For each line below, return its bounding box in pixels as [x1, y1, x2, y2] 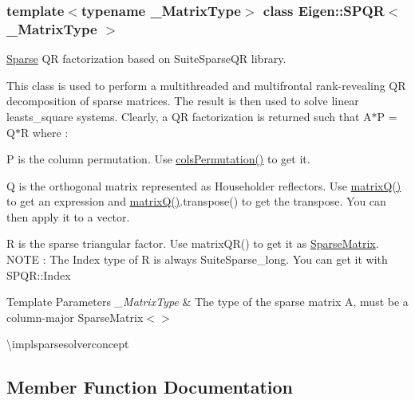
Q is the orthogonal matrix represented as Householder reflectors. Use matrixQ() [6, 177, 401, 194]
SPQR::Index [6, 266, 71, 283]
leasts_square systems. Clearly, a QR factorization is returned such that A [6, 108, 372, 124]
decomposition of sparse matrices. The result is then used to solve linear [6, 92, 359, 109]
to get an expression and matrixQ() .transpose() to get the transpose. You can [6, 193, 386, 210]
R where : [20, 124, 69, 140]
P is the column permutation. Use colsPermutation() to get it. [6, 151, 310, 167]
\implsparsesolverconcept [6, 335, 129, 352]
